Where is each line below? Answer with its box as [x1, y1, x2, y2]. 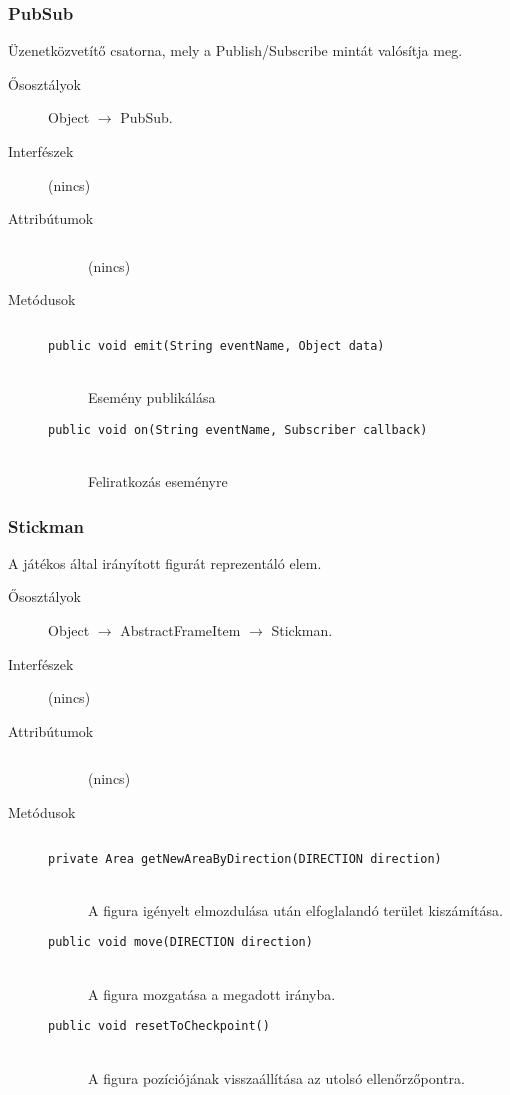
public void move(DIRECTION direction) [48, 935, 313, 950]
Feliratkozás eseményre [88, 471, 228, 492]
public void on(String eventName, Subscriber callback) [48, 422, 428, 437]
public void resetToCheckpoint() [48, 1019, 270, 1034]
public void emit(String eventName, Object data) [48, 338, 385, 353]
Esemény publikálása [88, 387, 216, 408]
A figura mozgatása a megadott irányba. [88, 983, 336, 1004]
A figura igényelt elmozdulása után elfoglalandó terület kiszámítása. [88, 899, 503, 920]
